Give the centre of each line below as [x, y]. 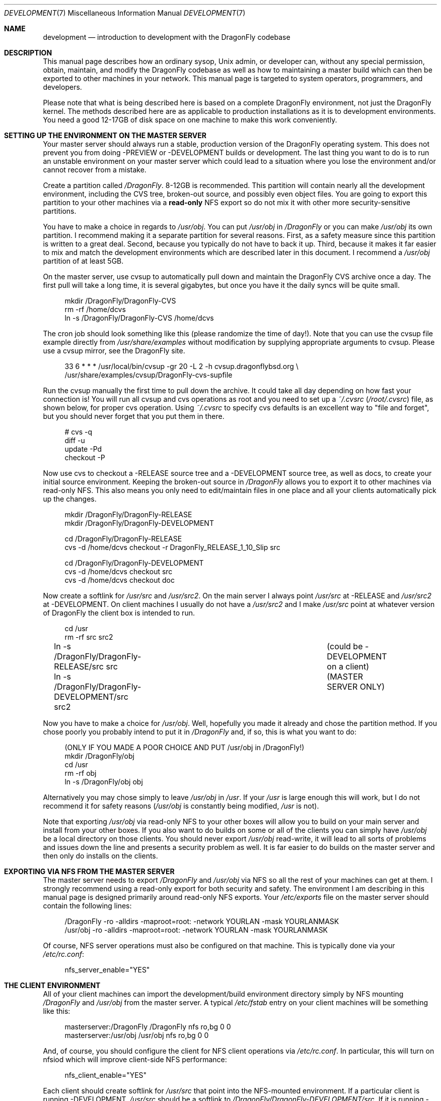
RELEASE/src [79, 666]
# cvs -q [79, 432]
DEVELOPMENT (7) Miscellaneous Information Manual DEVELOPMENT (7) [125, 13]
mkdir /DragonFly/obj [99, 756]
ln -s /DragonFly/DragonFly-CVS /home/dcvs [139, 318]
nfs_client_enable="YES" [106, 1075]
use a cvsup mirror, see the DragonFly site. [114, 351]
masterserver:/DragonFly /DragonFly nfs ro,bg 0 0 [148, 1027]
